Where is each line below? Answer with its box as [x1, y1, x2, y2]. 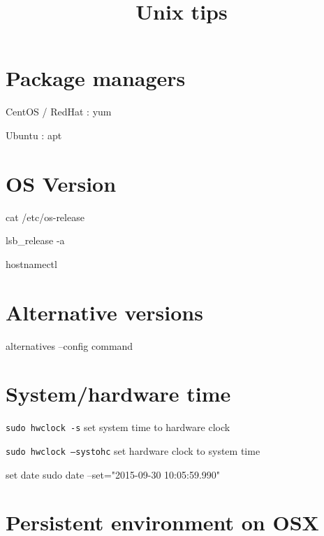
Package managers [6, 64, 186, 92]
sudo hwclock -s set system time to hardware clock [6, 420, 230, 435]
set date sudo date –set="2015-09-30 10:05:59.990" [6, 467, 221, 481]
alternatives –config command [6, 338, 133, 353]
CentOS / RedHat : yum [6, 104, 112, 119]
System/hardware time [6, 379, 231, 408]
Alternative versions [6, 297, 203, 326]
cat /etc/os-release [6, 209, 84, 224]
